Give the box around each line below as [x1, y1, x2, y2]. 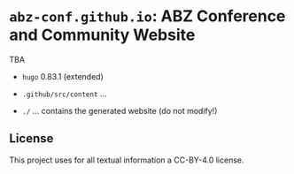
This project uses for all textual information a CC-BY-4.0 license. [9, 155, 244, 165]
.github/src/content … [21, 88, 107, 99]
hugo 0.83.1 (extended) [21, 71, 104, 81]
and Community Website [9, 25, 196, 45]
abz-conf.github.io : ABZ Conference [9, 6, 286, 26]
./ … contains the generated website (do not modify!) [21, 105, 218, 116]
